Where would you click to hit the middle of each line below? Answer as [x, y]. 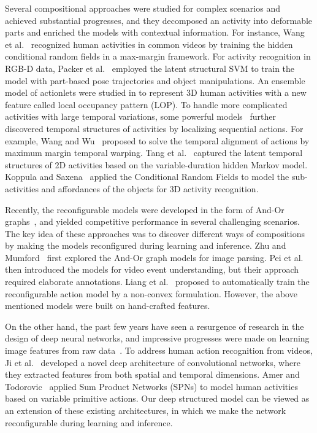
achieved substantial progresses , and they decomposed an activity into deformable [159, 20]
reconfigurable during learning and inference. [89, 422]
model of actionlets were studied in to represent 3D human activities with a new [156, 92]
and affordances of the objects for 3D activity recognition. [150, 188]
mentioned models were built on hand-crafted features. [108, 306]
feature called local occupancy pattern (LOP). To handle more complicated [146, 104]
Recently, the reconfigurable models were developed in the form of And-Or [145, 209]
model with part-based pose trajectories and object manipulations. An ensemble [155, 80]
